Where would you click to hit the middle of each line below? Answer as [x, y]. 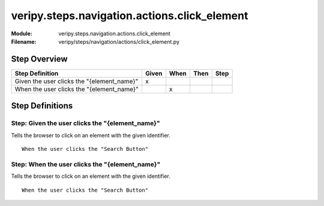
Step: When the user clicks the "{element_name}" [86, 164]
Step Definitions [42, 106]
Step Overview [40, 59]
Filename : [24, 41]
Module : [22, 34]
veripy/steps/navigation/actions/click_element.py [119, 41]
